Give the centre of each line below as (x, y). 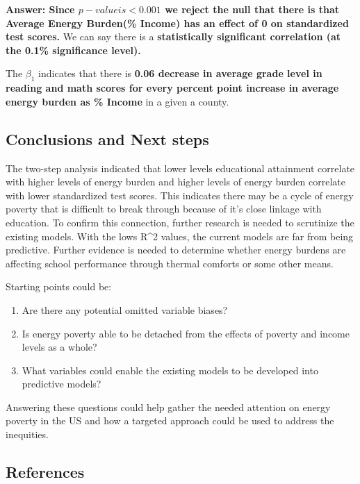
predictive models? (62, 384)
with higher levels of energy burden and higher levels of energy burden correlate (175, 182)
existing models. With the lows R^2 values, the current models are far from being (180, 236)
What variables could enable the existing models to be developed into (170, 370)
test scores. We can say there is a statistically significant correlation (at (173, 36)
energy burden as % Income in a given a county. (117, 101)
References (45, 472)
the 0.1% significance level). (73, 50)
